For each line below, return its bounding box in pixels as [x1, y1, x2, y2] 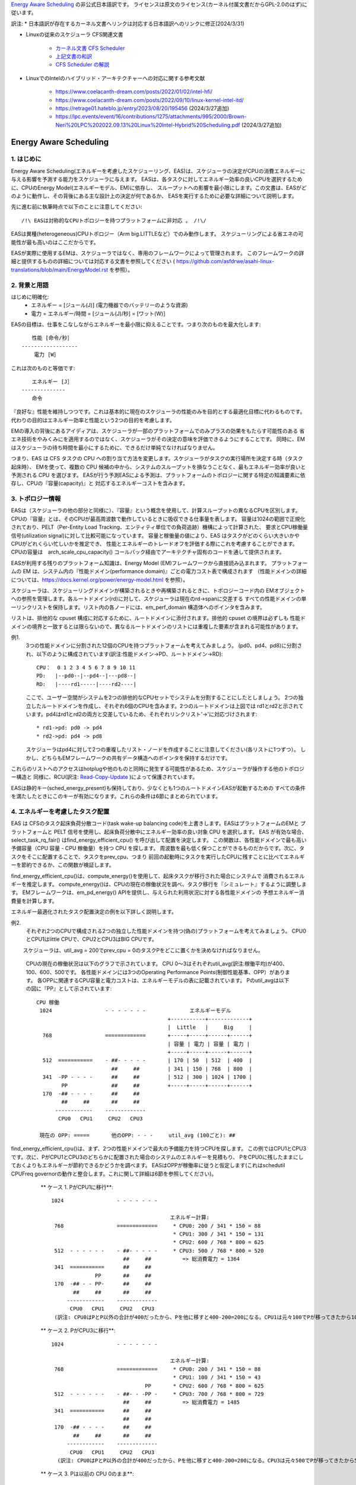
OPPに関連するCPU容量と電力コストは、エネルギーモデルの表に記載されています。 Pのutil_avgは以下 [42, 977, 290, 984]
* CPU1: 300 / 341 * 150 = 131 [173, 1230, 264, 1237]
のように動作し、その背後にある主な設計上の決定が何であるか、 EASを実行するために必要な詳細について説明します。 [11, 192, 297, 200]
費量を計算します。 [11, 897, 58, 904]
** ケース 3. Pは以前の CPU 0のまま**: [40, 1470, 134, 1477]
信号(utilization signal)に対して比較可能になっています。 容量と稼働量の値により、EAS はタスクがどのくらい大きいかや [11, 532, 300, 539]
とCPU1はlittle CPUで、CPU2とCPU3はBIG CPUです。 [26, 936, 157, 943]
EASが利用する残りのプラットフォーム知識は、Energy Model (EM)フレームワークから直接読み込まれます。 [11, 559, 270, 567]
